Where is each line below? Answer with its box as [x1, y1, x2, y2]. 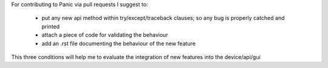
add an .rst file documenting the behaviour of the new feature [41, 40, 196, 47]
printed [41, 23, 60, 30]
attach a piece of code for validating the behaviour [41, 31, 168, 39]
